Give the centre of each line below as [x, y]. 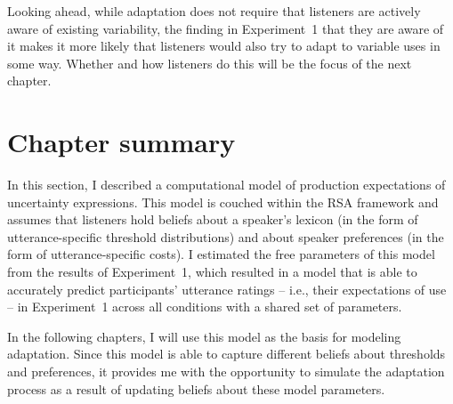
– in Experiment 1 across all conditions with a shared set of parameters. [205, 307]
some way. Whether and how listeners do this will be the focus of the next [210, 63]
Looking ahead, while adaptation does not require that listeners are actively [214, 11]
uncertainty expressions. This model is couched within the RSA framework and [223, 202]
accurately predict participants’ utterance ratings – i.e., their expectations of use [227, 289]
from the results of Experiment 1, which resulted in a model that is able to [212, 272]
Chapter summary [121, 142]
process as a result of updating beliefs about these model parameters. [196, 388]
